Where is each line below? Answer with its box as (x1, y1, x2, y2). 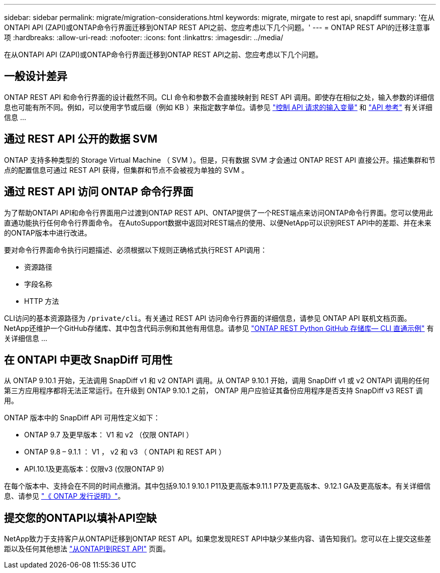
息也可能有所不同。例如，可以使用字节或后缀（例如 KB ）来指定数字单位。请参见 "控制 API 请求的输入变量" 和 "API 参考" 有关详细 (4, 102, 432, 111)
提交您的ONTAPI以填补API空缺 (4, 511, 157, 524)
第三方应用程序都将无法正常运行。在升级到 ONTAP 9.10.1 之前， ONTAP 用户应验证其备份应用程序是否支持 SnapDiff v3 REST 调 (4, 386, 423, 395)
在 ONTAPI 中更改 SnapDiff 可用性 (4, 353, 173, 366)
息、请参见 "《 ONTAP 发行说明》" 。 (4, 492, 125, 501)
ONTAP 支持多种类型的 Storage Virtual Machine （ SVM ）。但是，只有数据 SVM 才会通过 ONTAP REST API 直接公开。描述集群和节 (4, 155, 435, 164)
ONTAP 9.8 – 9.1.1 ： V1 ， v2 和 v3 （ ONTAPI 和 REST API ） (24, 447, 226, 456)
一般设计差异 (4, 70, 67, 83)
